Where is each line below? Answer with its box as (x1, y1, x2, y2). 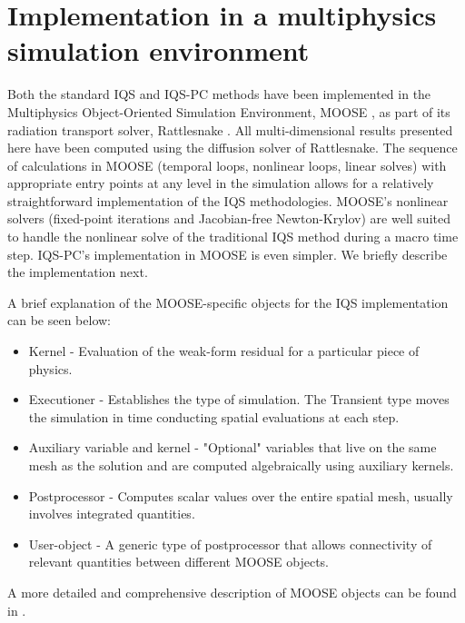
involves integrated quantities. (28, 504, 195, 523)
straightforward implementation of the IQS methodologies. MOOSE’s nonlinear (7, 191, 449, 210)
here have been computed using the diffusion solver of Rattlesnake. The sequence (7, 138, 458, 157)
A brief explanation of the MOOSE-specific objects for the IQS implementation (7, 292, 449, 311)
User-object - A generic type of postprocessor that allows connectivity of (28, 534, 432, 553)
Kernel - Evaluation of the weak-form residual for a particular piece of (28, 341, 420, 361)
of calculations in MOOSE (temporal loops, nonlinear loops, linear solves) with (7, 155, 447, 174)
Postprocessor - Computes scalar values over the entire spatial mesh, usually (28, 486, 453, 505)
